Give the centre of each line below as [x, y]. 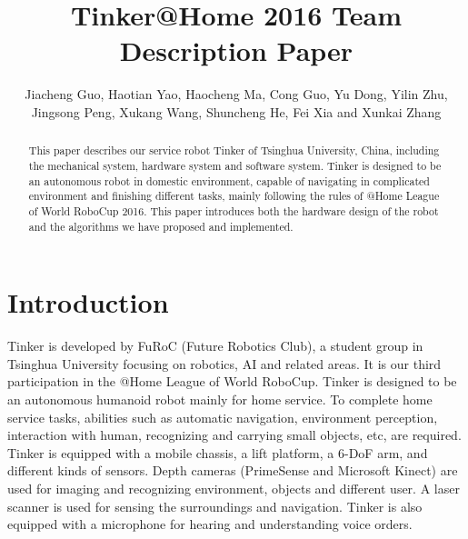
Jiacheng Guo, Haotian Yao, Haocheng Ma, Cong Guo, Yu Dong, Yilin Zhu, [236, 94]
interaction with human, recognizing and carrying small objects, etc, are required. [234, 435]
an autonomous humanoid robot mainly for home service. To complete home [220, 399]
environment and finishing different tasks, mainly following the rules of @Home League [234, 196]
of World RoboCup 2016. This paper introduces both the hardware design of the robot [234, 210]
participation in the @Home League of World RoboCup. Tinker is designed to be [232, 381]
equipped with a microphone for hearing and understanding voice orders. [210, 524]
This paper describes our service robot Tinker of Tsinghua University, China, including [234, 150]
